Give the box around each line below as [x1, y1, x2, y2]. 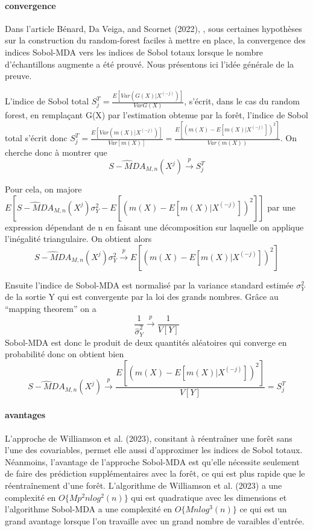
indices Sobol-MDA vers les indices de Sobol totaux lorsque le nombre [5, 45, 264, 58]
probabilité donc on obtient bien [5, 348, 124, 360]
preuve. [5, 69, 32, 82]
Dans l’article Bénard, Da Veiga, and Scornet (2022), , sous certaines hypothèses [5, 22, 302, 34]
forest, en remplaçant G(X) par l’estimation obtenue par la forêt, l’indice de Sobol [5, 109, 308, 121]
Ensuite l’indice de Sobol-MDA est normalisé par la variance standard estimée [5, 278, 294, 291]
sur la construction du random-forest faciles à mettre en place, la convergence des [5, 34, 306, 46]
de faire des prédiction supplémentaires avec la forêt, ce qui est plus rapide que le [5, 467, 305, 480]
